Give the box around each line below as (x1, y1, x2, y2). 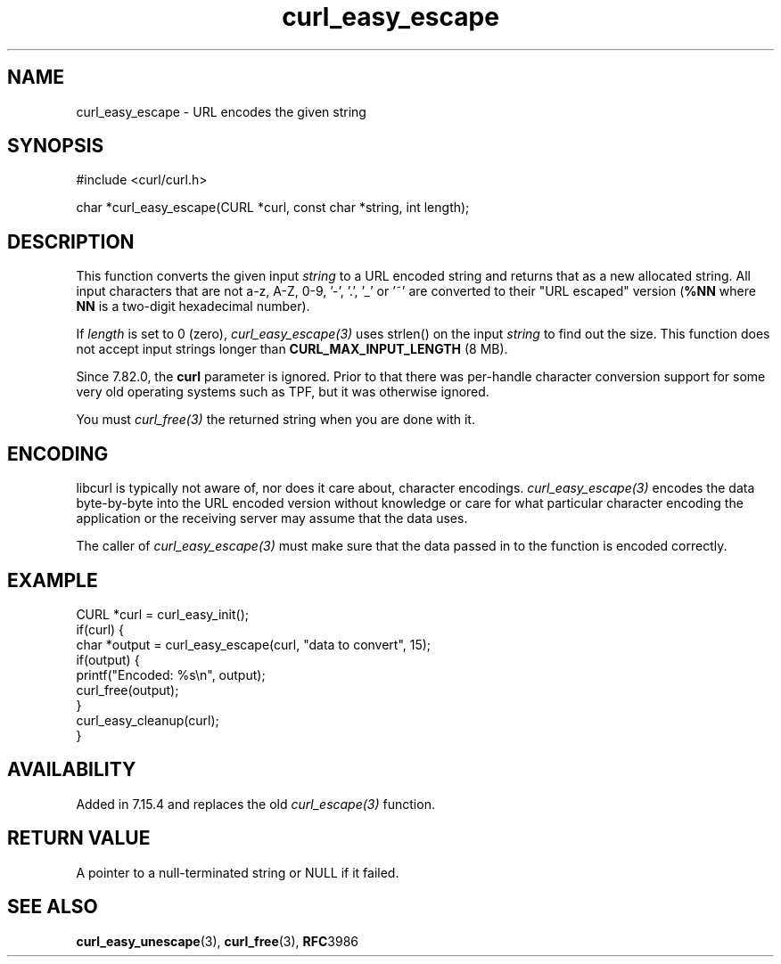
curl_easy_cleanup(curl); (76, 712, 219, 728)
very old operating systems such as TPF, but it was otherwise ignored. (76, 384, 489, 400)
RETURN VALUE (7, 827, 151, 850)
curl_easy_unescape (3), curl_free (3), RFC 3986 (76, 933, 359, 949)
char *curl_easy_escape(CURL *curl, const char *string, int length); (76, 200, 470, 216)
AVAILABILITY (7, 758, 136, 781)
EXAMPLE (7, 568, 98, 592)
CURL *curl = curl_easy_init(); (76, 606, 249, 622)
